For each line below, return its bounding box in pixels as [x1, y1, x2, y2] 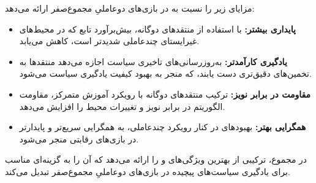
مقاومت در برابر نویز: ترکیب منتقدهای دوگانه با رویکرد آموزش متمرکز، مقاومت [19, 87, 311, 100]
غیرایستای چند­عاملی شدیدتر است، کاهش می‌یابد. [19, 34, 200, 47]
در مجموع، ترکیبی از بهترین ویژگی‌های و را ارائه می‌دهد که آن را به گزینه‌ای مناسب [5, 153, 307, 166]
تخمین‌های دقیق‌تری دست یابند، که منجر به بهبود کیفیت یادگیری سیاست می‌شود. [19, 67, 312, 80]
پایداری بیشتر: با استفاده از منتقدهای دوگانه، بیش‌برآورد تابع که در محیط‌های [19, 22, 296, 35]
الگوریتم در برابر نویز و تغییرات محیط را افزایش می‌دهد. [19, 99, 225, 112]
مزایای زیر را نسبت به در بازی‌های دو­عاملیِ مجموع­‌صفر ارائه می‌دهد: [5, 2, 255, 14]
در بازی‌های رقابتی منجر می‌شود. [19, 132, 139, 145]
